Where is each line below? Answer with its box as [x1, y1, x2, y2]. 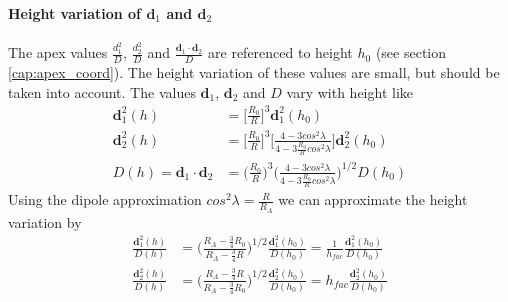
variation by [8, 211, 82, 232]
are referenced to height [208, 42, 353, 63]
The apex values [8, 42, 108, 63]
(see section [375, 42, 447, 63]
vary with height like [286, 81, 414, 102]
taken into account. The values [8, 81, 196, 102]
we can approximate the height [278, 189, 468, 210]
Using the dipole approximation [8, 189, 202, 210]
